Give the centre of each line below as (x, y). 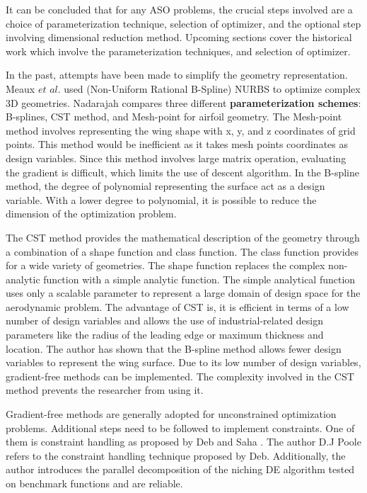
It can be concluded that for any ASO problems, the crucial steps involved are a (179, 9)
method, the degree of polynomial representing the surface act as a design (165, 186)
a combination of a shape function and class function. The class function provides (182, 251)
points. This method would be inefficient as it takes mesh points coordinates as (177, 144)
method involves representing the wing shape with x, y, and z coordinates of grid (181, 130)
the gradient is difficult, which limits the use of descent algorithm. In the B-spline (182, 172)
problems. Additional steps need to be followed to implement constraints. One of (180, 427)
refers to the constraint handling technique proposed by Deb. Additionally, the (176, 455)
